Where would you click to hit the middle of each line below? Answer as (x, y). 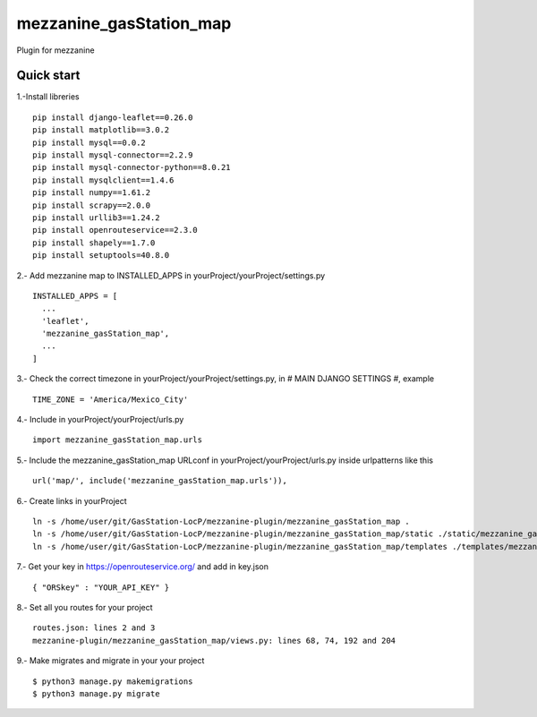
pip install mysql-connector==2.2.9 (113, 155)
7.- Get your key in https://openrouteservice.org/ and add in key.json (142, 567)
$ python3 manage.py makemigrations (113, 681)
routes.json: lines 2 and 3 (94, 628)
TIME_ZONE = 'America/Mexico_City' (111, 399)
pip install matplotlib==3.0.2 (101, 130)
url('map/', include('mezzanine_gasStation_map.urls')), (160, 481)
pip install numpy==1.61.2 (92, 193)
